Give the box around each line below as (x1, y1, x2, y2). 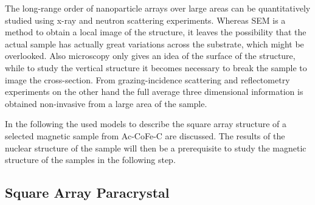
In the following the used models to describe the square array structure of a (5, 117, 286, 130)
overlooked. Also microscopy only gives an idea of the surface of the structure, (5, 49, 296, 62)
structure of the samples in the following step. (5, 153, 176, 166)
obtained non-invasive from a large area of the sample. (5, 97, 207, 109)
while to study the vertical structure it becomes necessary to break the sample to (5, 61, 307, 74)
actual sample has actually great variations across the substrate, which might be (5, 37, 304, 50)
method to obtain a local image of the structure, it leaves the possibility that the (5, 26, 306, 38)
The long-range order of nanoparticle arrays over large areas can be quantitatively (5, 2, 311, 14)
